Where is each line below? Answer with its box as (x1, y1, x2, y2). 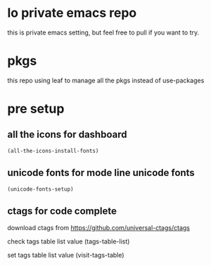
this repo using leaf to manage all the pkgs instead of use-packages (7, 76, 205, 84)
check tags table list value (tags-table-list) (7, 237, 130, 246)
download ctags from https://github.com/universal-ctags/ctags (7, 224, 190, 232)
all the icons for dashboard (7, 129, 127, 141)
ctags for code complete (7, 205, 117, 217)
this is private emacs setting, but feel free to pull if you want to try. (7, 28, 199, 37)
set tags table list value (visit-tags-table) (7, 251, 124, 260)
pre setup (7, 101, 65, 117)
